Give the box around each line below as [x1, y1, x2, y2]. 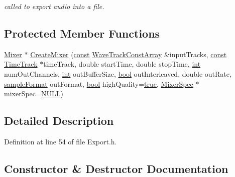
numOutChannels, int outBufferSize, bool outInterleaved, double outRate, [4, 68, 231, 79]
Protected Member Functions [4, 25, 160, 41]
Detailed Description [4, 113, 114, 128]
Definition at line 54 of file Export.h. [4, 136, 117, 146]
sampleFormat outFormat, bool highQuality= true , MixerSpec [4, 78, 193, 89]
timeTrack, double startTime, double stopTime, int [43, 59, 201, 69]
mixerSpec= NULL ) [4, 88, 63, 99]
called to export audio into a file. [4, 1, 104, 11]
